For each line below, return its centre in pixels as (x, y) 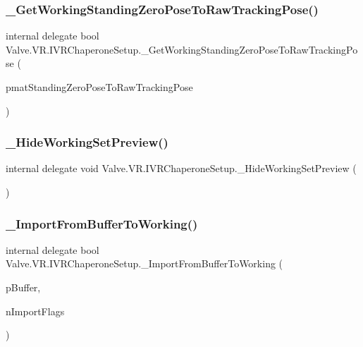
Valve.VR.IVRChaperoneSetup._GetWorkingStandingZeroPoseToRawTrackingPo (182, 49)
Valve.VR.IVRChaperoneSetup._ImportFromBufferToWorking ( (144, 263)
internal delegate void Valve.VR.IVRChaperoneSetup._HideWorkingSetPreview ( (181, 168)
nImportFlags (35, 311)
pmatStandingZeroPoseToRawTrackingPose (99, 87)
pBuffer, (23, 287)
